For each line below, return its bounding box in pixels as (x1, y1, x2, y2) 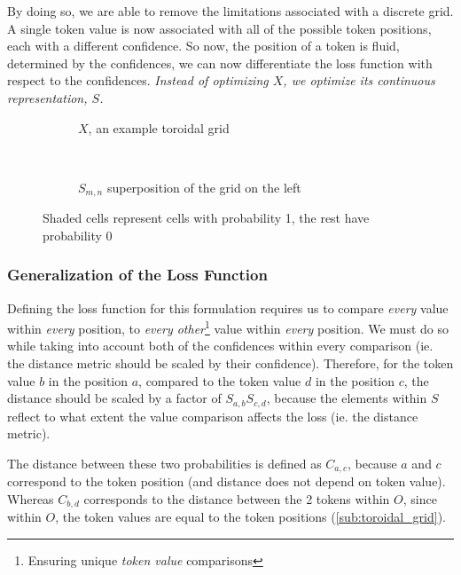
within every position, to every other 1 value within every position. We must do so (7, 317, 449, 337)
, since (402, 489, 437, 508)
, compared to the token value (138, 371, 301, 390)
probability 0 (43, 225, 113, 244)
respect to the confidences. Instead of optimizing (7, 71, 269, 90)
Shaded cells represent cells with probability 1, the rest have (43, 209, 370, 227)
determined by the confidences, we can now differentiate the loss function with (7, 53, 433, 72)
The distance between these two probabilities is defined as (7, 453, 322, 472)
